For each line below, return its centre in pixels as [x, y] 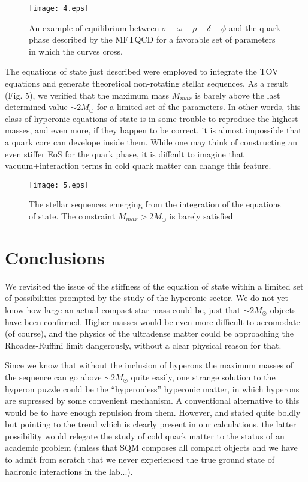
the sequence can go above [53, 377]
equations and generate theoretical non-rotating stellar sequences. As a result [147, 83]
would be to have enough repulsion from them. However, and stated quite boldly [153, 412]
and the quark [255, 27]
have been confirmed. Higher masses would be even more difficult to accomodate [153, 321]
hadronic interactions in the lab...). [69, 471]
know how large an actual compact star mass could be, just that [123, 309]
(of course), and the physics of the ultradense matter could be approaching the [149, 333]
